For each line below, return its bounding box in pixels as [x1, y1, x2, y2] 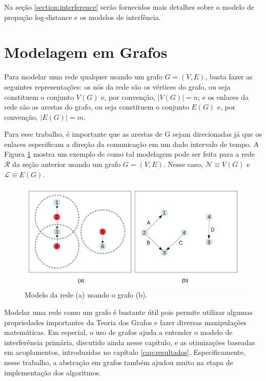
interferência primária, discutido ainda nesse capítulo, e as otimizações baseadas [4, 336, 255, 347]
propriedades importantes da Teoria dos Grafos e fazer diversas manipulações [4, 316, 247, 327]
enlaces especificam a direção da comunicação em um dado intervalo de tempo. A [4, 138, 259, 149]
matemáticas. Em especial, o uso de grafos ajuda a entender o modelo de [4, 327, 233, 337]
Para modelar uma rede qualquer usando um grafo [4, 71, 162, 82]
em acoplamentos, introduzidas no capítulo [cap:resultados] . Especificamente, [4, 347, 245, 357]
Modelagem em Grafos [4, 41, 168, 62]
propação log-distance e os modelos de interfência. [4, 11, 161, 22]
